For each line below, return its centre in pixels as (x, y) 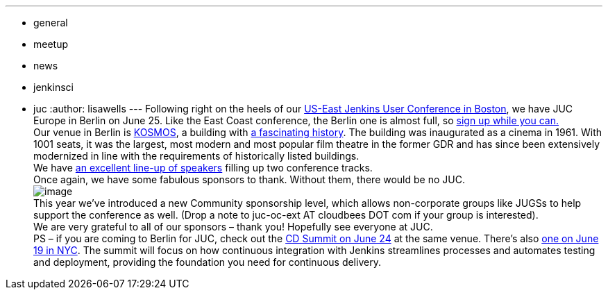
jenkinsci (53, 87)
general (51, 23)
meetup (51, 44)
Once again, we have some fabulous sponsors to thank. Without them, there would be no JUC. (249, 179)
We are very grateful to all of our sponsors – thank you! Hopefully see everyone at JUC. (233, 227)
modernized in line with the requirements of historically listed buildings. (196, 156)
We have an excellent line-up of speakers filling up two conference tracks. (203, 168)
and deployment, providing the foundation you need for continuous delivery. (207, 262)
